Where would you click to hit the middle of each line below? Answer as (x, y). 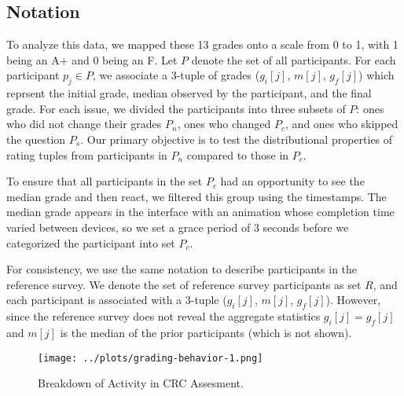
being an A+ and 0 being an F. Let (92, 59)
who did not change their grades (84, 124)
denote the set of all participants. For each (294, 59)
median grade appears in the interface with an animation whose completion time (200, 212)
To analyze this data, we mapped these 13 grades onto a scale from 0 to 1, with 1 (202, 44)
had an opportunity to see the (292, 181)
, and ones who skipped (342, 124)
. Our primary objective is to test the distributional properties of (237, 139)
